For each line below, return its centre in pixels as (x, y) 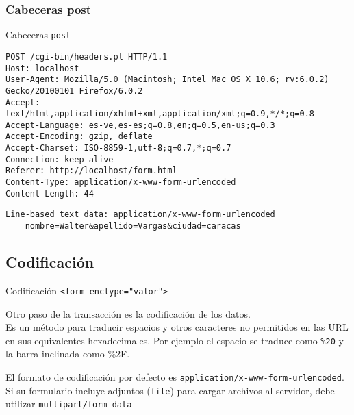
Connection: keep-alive (60, 159)
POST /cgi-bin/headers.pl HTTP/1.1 (87, 56)
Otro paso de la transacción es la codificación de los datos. (128, 313)
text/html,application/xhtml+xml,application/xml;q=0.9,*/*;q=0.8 (160, 114)
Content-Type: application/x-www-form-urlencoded (121, 183)
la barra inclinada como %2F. (68, 354)
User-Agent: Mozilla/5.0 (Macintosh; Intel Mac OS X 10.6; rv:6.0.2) (167, 80)
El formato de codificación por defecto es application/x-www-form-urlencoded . (175, 377)
